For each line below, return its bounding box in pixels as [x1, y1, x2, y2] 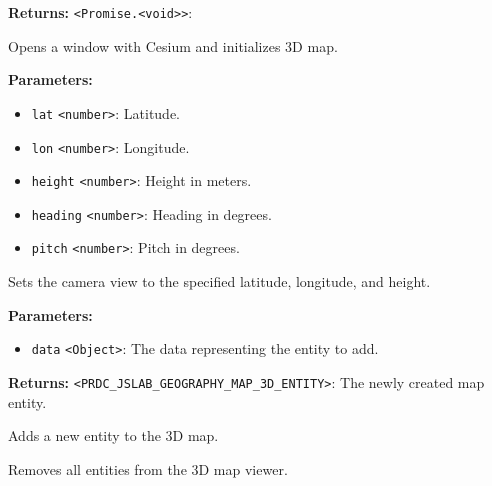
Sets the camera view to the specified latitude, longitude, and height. [8, 271, 431, 292]
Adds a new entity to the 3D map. [8, 425, 219, 446]
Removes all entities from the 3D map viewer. [8, 458, 288, 479]
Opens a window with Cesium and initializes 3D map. [8, 35, 338, 56]
